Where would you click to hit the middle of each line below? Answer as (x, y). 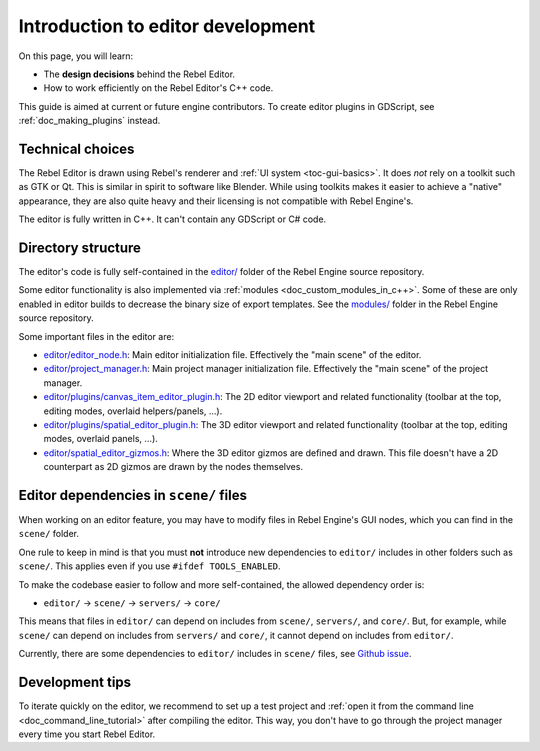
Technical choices (76, 148)
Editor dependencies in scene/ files (133, 495)
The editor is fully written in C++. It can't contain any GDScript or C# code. (172, 219)
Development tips (75, 682)
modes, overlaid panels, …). (101, 439)
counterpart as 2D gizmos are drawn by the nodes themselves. (173, 467)
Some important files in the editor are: (96, 336)
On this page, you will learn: (76, 56)
